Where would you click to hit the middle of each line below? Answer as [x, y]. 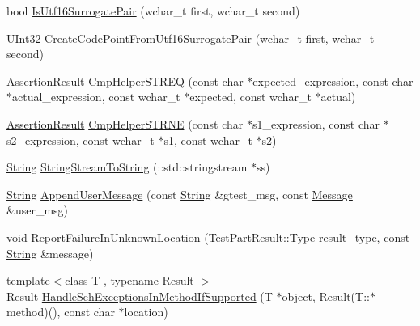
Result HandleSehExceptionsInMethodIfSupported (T [140, 296]
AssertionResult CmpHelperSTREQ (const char [125, 80]
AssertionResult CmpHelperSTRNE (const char [125, 123]
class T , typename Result [129, 280]
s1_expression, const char [316, 123]
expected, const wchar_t [250, 97]
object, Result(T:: [326, 296]
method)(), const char [61, 312]
